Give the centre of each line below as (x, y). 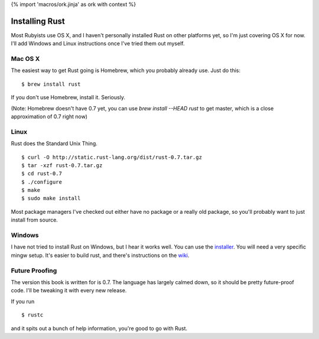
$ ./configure (42, 182)
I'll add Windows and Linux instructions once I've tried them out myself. (98, 44)
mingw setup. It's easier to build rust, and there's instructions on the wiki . (100, 255)
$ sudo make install (51, 198)
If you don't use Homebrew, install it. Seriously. (68, 97)
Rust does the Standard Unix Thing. (54, 144)
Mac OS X (25, 59)
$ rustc (32, 315)
